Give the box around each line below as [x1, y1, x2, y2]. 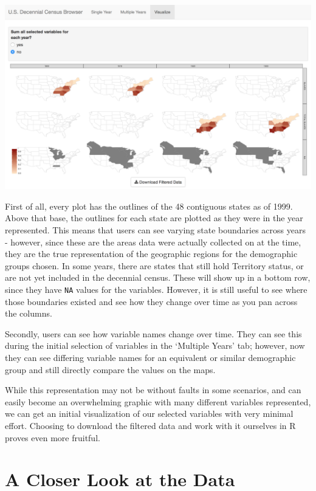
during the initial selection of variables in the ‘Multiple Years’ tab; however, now [5, 339, 305, 352]
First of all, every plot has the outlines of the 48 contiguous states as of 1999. [5, 199, 293, 212]
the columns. [5, 307, 52, 320]
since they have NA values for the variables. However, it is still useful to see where [5, 283, 307, 295]
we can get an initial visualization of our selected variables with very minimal [5, 407, 294, 420]
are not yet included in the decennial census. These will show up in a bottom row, [5, 271, 311, 284]
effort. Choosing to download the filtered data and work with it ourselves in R [5, 419, 296, 431]
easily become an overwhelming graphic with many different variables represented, [5, 395, 311, 408]
